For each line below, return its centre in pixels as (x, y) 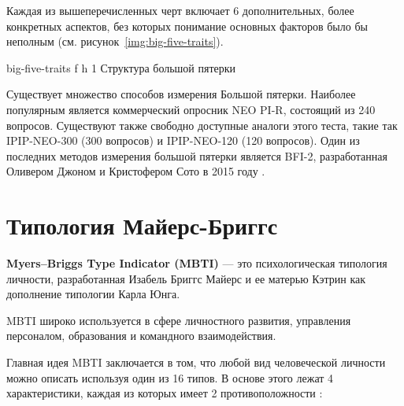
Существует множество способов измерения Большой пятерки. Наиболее (181, 94)
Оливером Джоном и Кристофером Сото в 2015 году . (136, 171)
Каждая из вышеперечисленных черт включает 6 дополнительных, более (180, 10)
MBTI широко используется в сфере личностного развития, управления (179, 320)
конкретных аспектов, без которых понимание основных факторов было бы (187, 26)
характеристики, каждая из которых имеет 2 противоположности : (165, 393)
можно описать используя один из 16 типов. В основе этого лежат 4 (170, 377)
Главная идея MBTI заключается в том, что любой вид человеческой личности (196, 362)
